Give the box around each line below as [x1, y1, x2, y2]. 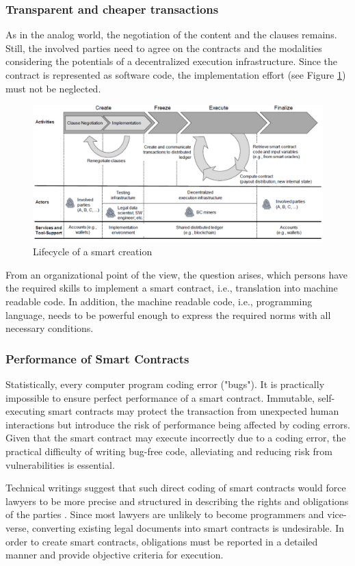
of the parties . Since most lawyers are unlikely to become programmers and [5, 507, 324, 522]
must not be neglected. [5, 81, 101, 95]
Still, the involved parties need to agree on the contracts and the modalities [5, 40, 322, 55]
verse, [5, 520, 29, 535]
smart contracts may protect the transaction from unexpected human [48, 404, 339, 418]
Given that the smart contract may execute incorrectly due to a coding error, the [5, 430, 346, 445]
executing [5, 404, 45, 418]
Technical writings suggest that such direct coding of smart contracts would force [5, 480, 346, 495]
